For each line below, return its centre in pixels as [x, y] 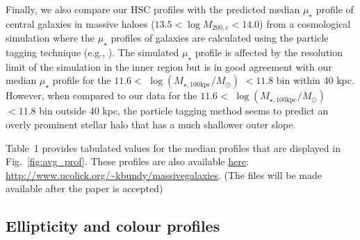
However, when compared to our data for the [101, 95]
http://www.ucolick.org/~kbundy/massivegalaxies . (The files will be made [164, 174]
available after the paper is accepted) [84, 188]
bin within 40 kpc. [315, 80]
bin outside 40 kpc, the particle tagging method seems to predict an [184, 111]
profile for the [82, 80]
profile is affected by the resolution [269, 52]
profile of [335, 9]
